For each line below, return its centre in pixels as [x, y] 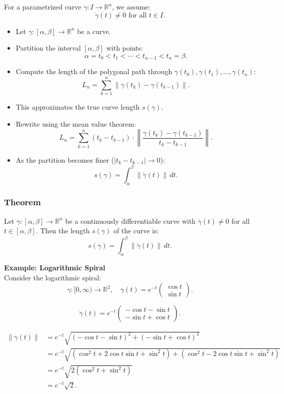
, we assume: [131, 7]
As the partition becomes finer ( [65, 159]
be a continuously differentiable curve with [130, 221]
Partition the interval [48, 48]
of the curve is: [136, 231]
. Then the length [63, 231]
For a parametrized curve [43, 7]
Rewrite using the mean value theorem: [76, 123]
